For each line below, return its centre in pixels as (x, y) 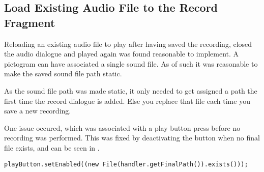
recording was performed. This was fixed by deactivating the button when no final (132, 138)
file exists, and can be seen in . (52, 147)
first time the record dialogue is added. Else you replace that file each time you (127, 101)
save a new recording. (38, 111)
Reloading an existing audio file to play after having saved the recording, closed (128, 44)
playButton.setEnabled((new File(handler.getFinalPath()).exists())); (126, 164)
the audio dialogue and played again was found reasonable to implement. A (122, 54)
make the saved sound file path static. (63, 74)
